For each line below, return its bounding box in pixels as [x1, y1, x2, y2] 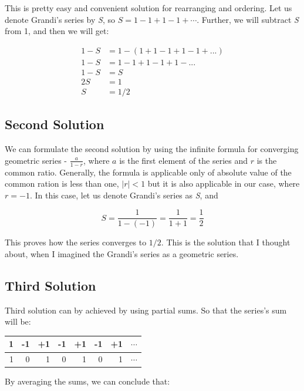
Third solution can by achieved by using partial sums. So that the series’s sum [5, 304, 287, 316]
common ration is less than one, [5, 177, 119, 190]
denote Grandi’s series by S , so [5, 13, 116, 25]
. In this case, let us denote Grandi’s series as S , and [29, 188, 218, 201]
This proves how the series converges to [5, 236, 147, 248]
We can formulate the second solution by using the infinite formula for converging [5, 143, 299, 155]
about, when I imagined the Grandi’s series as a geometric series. [5, 248, 239, 259]
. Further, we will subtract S [197, 13, 299, 25]
